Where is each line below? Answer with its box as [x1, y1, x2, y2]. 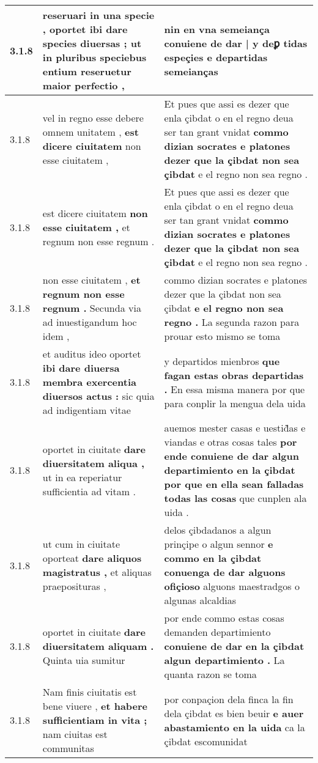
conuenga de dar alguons [164, 565, 286, 579]
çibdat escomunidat [164, 734, 248, 748]
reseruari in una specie [42, 8, 155, 22]
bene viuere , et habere [42, 699, 148, 713]
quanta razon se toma [164, 667, 257, 681]
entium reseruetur [42, 64, 131, 78]
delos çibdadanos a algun [164, 523, 272, 537]
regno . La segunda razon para [164, 315, 300, 329]
